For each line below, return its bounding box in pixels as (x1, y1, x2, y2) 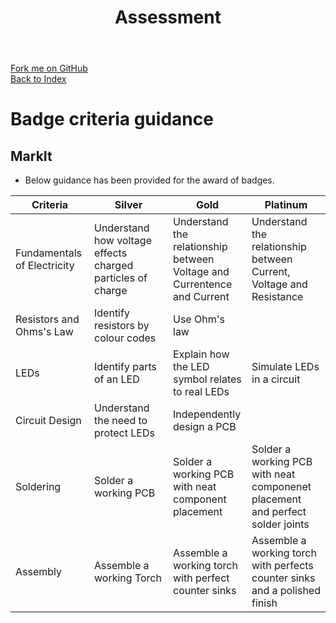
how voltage (94, 234, 152, 248)
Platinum (264, 198, 308, 212)
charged (94, 259, 134, 273)
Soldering (15, 480, 62, 494)
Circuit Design (15, 414, 82, 428)
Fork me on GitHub (10, 62, 88, 75)
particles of (94, 271, 148, 285)
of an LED (94, 372, 140, 386)
